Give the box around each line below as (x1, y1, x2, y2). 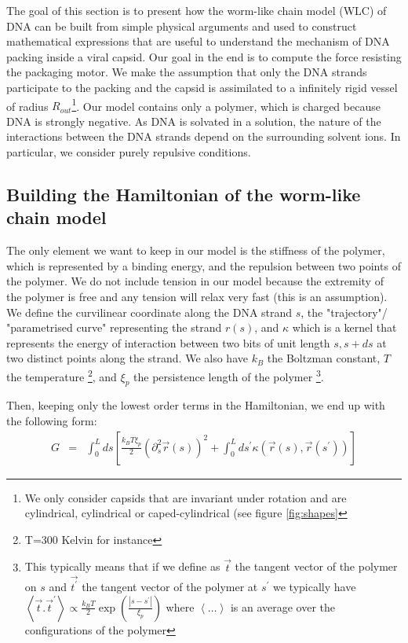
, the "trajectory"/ (301, 303, 388, 320)
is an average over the (230, 598, 336, 615)
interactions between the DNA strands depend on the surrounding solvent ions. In (6, 128, 401, 145)
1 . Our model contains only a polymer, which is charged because (71, 95, 381, 114)
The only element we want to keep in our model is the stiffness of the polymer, (6, 242, 385, 259)
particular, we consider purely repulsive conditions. (6, 144, 251, 160)
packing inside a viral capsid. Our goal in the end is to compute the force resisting (6, 48, 402, 64)
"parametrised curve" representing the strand (6, 319, 222, 336)
